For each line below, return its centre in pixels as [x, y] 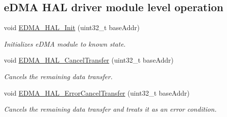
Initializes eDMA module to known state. [65, 43]
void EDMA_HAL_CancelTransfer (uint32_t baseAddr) [89, 60]
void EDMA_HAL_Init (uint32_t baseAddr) [72, 27]
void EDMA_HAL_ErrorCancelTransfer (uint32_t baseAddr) [97, 92]
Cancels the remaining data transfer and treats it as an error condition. [110, 109]
